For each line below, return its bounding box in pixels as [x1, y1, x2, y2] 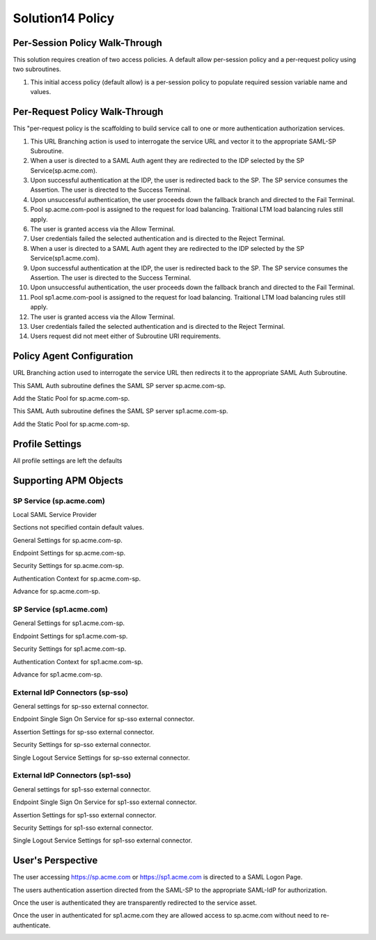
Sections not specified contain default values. [13, 523, 144, 532]
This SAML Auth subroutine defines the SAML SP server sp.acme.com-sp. [13, 381, 226, 390]
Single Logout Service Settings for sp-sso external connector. [13, 753, 191, 762]
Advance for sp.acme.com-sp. [13, 587, 101, 596]
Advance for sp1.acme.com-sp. [13, 670, 103, 679]
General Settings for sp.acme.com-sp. [13, 536, 123, 544]
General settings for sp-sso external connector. [13, 702, 149, 711]
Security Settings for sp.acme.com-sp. [13, 562, 125, 570]
